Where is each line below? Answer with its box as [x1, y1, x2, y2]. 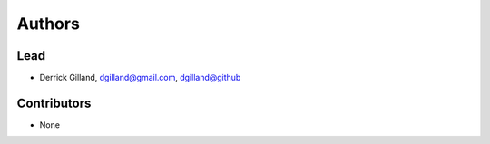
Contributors [16, 95, 92, 110]
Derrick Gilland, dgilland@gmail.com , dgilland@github [39, 72, 241, 83]
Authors [16, 14, 81, 34]
